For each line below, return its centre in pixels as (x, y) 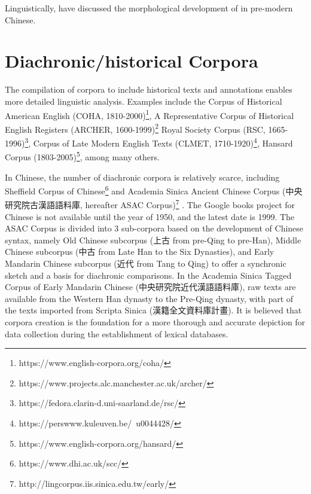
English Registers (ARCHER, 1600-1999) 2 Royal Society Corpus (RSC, (135, 128)
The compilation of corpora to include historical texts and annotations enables (149, 89)
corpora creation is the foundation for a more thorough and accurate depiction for (155, 321)
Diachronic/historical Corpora (132, 61)
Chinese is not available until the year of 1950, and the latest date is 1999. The (150, 216)
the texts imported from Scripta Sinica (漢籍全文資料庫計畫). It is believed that (153, 310)
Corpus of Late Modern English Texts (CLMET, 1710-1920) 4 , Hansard (163, 142)
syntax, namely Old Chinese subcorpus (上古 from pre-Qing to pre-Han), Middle (153, 240)
